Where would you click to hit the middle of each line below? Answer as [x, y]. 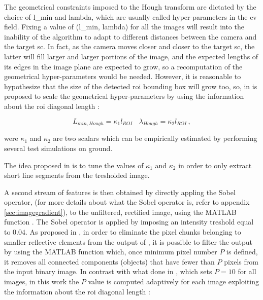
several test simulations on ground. [58, 148]
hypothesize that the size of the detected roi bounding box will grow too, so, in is [131, 86]
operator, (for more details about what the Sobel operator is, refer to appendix [127, 202]
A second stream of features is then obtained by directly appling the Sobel [120, 192]
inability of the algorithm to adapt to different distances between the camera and [130, 36]
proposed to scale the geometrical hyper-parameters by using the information [124, 96]
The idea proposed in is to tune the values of [74, 165]
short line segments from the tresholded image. [77, 175]
